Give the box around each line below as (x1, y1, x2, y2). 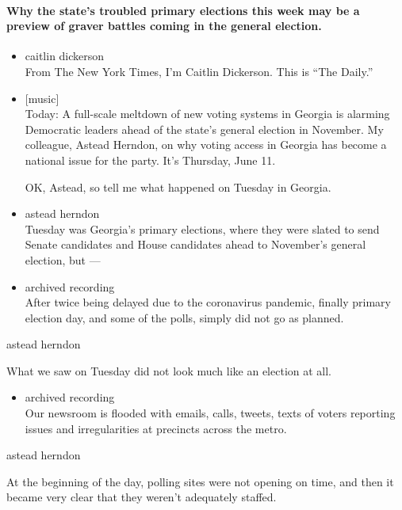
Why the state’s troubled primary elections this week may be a (6, 2, 360, 18)
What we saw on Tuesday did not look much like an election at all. (6, 362, 332, 379)
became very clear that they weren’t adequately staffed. (6, 489, 277, 505)
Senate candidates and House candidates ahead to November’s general (25, 236, 366, 253)
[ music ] (25, 89, 59, 106)
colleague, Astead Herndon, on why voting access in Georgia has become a (25, 136, 387, 153)
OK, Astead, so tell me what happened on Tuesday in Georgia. (25, 178, 331, 195)
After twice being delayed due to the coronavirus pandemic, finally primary (25, 294, 391, 310)
